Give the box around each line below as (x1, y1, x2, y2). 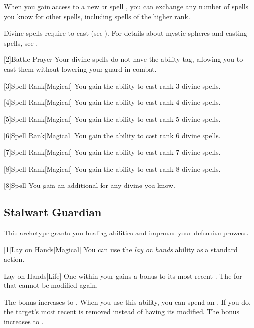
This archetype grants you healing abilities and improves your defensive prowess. (4, 227, 249, 237)
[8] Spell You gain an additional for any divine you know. (4, 180, 175, 190)
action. (4, 254, 25, 264)
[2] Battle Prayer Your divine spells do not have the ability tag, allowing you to (4, 54, 243, 64)
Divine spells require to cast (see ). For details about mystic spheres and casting (4, 28, 247, 38)
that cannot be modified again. (4, 280, 98, 290)
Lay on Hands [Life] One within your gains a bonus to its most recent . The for (4, 270, 242, 281)
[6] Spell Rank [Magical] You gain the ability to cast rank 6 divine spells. (4, 130, 221, 141)
